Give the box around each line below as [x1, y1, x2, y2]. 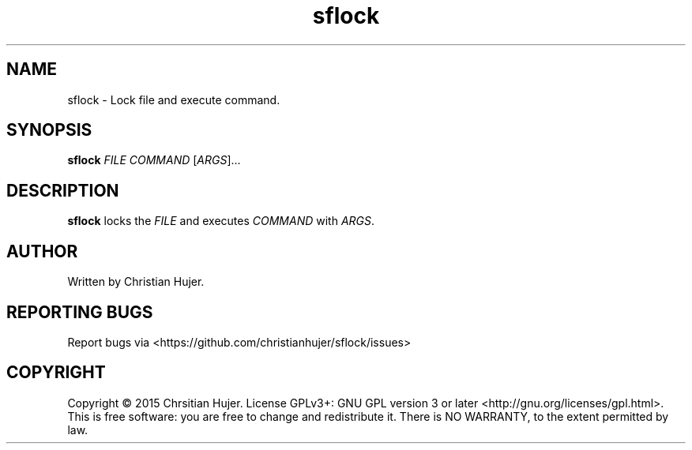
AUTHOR [6, 241, 78, 261]
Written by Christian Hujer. [67, 275, 205, 289]
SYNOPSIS [6, 120, 92, 141]
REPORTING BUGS [6, 302, 153, 322]
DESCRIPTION [6, 180, 119, 201]
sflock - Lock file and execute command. [67, 92, 280, 107]
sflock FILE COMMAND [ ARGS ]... [67, 153, 241, 167]
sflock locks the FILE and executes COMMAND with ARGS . [67, 214, 375, 228]
